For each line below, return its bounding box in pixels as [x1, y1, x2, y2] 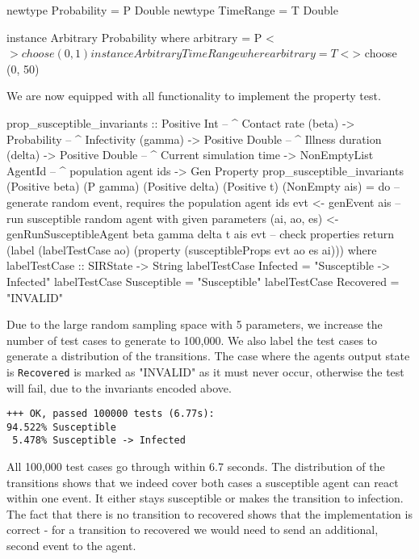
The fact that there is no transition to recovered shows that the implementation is [6, 505, 413, 522]
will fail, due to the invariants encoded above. [6, 379, 232, 396]
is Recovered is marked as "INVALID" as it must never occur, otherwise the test [6, 363, 404, 380]
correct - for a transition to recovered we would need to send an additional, [6, 521, 379, 538]
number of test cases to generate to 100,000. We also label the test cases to [6, 331, 378, 348]
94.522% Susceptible [6, 421, 117, 433]
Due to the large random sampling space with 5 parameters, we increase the [6, 316, 383, 333]
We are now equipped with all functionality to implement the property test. [6, 87, 381, 104]
